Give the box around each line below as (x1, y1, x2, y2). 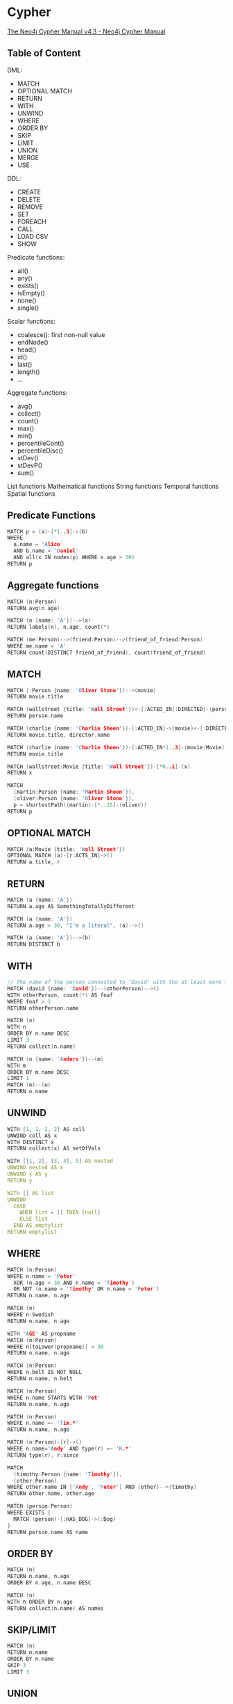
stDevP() (17, 461, 43, 469)
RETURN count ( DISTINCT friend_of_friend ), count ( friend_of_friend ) (7, 649, 207, 656)
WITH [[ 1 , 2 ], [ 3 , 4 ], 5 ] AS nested (7, 1157, 113, 1165)
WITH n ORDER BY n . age (7, 1598, 73, 1605)
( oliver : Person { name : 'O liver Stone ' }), (13, 795, 135, 802)
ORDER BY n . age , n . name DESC (7, 1579, 92, 1586)
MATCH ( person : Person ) (7, 1503, 73, 1510)
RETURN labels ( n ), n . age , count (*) (7, 624, 110, 631)
